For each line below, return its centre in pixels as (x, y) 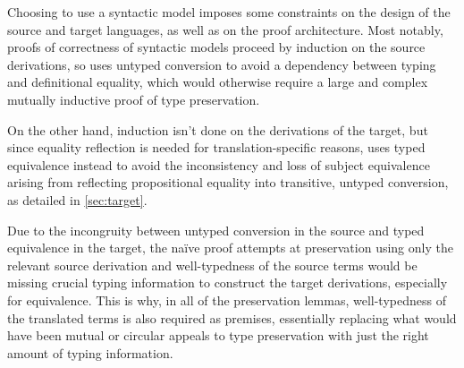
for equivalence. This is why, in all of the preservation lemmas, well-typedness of (227, 300)
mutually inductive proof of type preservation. (134, 99)
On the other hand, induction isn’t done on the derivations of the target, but (218, 129)
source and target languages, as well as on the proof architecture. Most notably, (225, 29)
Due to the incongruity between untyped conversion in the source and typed (216, 230)
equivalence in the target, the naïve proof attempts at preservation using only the (230, 248)
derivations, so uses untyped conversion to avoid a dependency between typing (222, 64)
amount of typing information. (90, 352)
